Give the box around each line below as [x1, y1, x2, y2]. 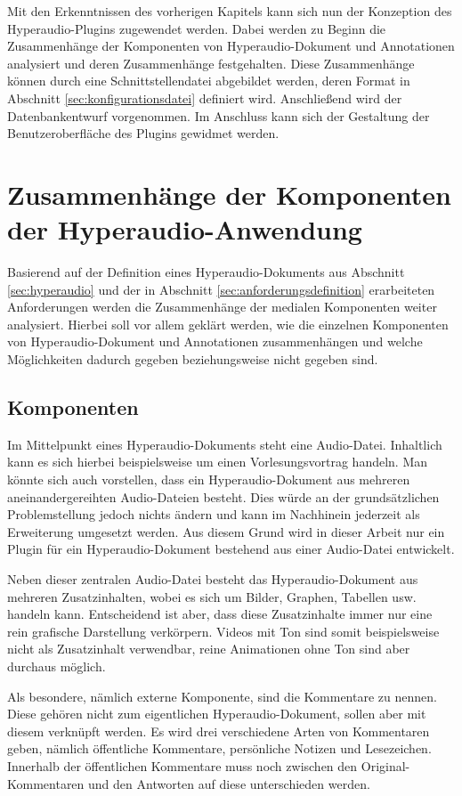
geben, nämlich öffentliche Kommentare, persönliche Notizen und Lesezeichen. [7, 739, 432, 758]
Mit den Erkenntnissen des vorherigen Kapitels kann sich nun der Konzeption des [7, 2, 452, 20]
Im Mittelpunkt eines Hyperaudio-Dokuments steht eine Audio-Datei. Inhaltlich [7, 435, 442, 453]
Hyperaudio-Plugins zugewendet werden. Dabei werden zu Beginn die [7, 19, 386, 37]
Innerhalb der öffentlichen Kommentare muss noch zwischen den [7, 756, 358, 775]
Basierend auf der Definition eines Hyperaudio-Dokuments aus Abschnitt [7, 263, 405, 281]
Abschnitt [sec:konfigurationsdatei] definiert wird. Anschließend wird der [7, 88, 402, 107]
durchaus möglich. [7, 656, 106, 675]
